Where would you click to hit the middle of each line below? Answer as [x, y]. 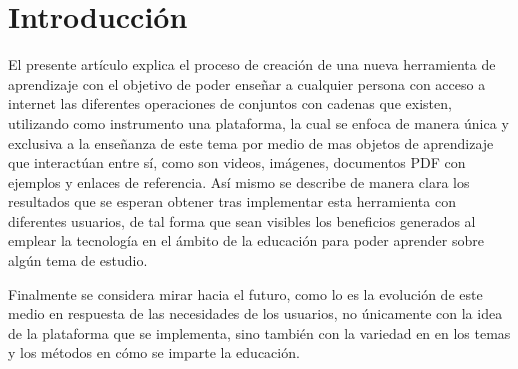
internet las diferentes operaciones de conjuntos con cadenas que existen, [230, 103]
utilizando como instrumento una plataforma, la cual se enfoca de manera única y [258, 122]
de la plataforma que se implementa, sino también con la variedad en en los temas [259, 332]
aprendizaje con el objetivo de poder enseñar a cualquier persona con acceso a [247, 83]
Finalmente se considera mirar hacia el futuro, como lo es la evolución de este [245, 293]
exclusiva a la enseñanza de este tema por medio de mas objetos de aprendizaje [251, 142]
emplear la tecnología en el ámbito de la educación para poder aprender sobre [246, 240]
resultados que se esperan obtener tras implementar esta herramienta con [232, 201]
